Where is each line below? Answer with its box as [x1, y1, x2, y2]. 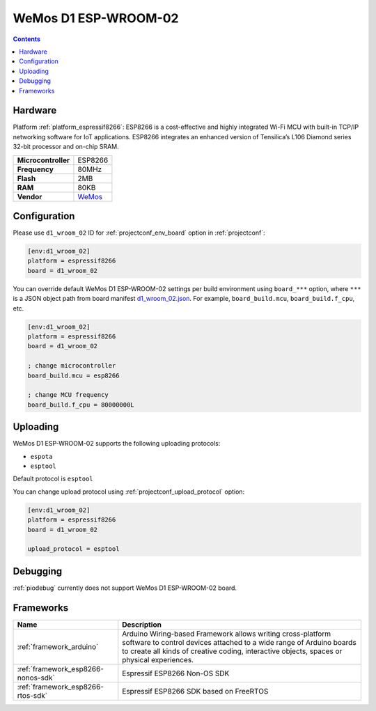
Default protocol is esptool [13, 474, 93, 483]
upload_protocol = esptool [27, 545, 120, 553]
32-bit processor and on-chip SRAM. [13, 143, 119, 151]
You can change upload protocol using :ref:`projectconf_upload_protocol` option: [13, 487, 245, 496]
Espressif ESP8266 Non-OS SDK [122, 669, 230, 678]
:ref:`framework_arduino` [17, 641, 99, 651]
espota [30, 453, 53, 460]
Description [122, 620, 162, 630]
